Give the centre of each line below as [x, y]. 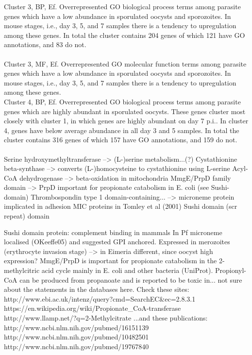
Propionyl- [230, 270]
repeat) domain [27, 216]
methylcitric [22, 270]
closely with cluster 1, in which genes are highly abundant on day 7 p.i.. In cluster [126, 121]
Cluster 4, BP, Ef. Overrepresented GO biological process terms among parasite [122, 101]
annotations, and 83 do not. [45, 44]
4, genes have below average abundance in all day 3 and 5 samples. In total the [122, 130]
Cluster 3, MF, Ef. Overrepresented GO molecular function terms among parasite [125, 63]
